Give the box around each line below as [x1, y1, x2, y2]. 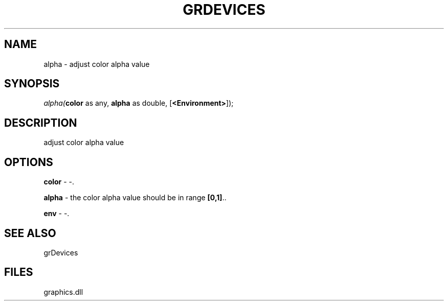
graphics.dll [43, 287, 83, 296]
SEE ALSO [4, 226, 56, 240]
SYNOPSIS [4, 77, 60, 90]
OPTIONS [4, 155, 53, 169]
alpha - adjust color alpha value [43, 59, 150, 68]
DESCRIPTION [4, 116, 77, 129]
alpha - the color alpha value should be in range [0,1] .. [43, 193, 227, 202]
